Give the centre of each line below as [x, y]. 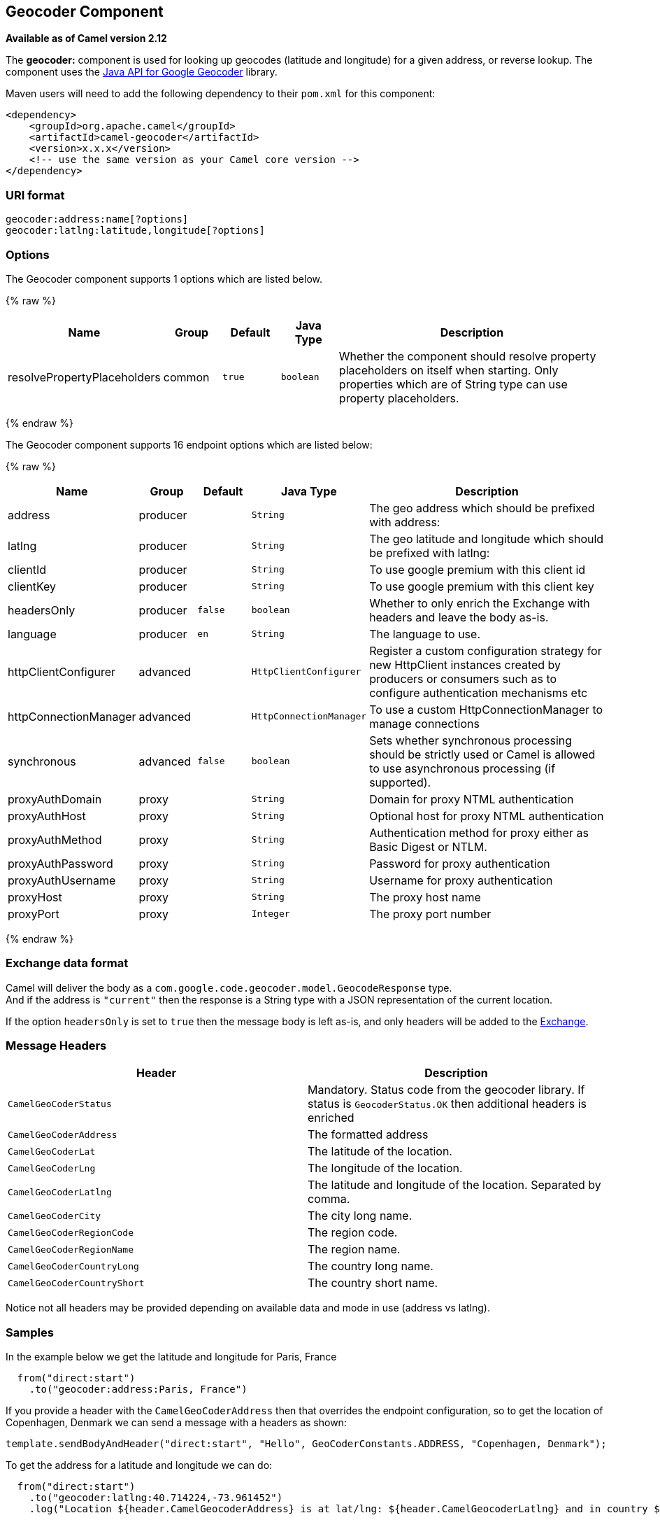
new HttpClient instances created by [465, 664]
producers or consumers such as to [463, 678]
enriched [331, 1118]
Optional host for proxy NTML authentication [487, 816]
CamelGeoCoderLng [52, 1168]
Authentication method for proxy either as [479, 832]
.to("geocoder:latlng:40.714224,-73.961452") [156, 1498]
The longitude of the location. [385, 1168]
